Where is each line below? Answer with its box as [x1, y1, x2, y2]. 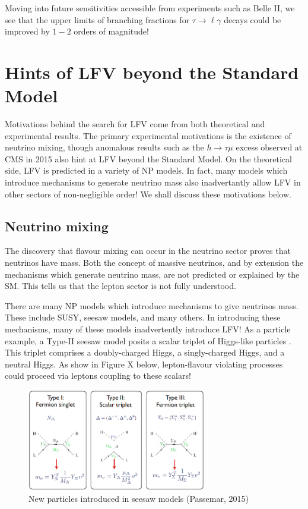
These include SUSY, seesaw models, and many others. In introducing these [5, 311, 281, 323]
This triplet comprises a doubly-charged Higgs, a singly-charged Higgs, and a [5, 346, 285, 359]
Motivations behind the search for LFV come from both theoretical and [5, 118, 265, 130]
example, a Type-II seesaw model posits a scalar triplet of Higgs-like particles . [5, 334, 291, 347]
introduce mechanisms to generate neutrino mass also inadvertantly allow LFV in [5, 176, 301, 188]
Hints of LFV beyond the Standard [5, 59, 299, 84]
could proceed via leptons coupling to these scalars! [5, 369, 191, 382]
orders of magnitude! [74, 25, 149, 37]
